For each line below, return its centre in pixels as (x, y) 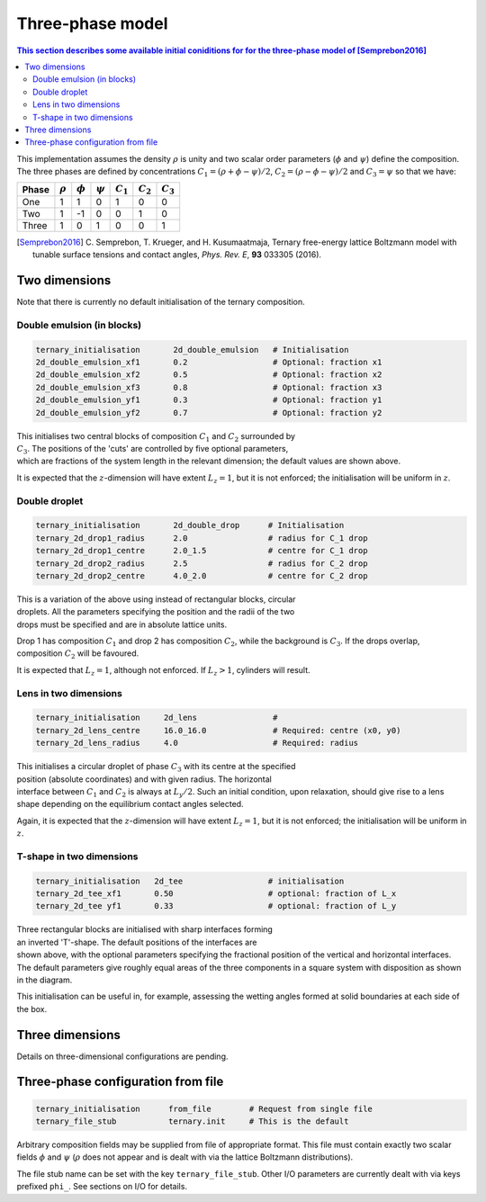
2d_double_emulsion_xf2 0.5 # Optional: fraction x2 (209, 375)
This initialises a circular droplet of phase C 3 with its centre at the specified (156, 767)
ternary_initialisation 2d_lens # (157, 718)
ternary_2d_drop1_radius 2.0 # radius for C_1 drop (202, 538)
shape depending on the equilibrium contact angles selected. (130, 804)
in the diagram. (45, 980)
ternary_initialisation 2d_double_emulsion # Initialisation (192, 350)
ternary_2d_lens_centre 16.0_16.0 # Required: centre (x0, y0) (218, 730)
